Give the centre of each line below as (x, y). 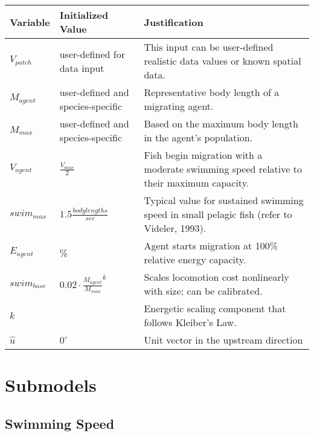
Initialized (84, 15)
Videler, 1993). (175, 228)
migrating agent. (179, 106)
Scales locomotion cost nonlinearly (216, 277)
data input (82, 68)
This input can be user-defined (209, 47)
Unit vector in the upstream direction (223, 340)
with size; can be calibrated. (203, 291)
